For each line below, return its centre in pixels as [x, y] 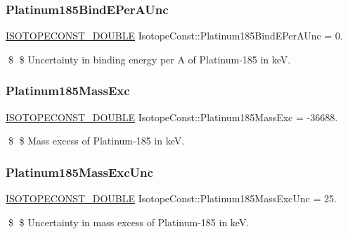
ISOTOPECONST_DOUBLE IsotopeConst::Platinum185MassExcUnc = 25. [171, 198]
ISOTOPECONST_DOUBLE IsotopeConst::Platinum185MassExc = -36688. [172, 117]
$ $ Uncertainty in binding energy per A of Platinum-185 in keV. [149, 59]
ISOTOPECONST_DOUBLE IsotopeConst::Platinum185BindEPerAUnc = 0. [174, 36]
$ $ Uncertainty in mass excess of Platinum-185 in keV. [129, 222]
